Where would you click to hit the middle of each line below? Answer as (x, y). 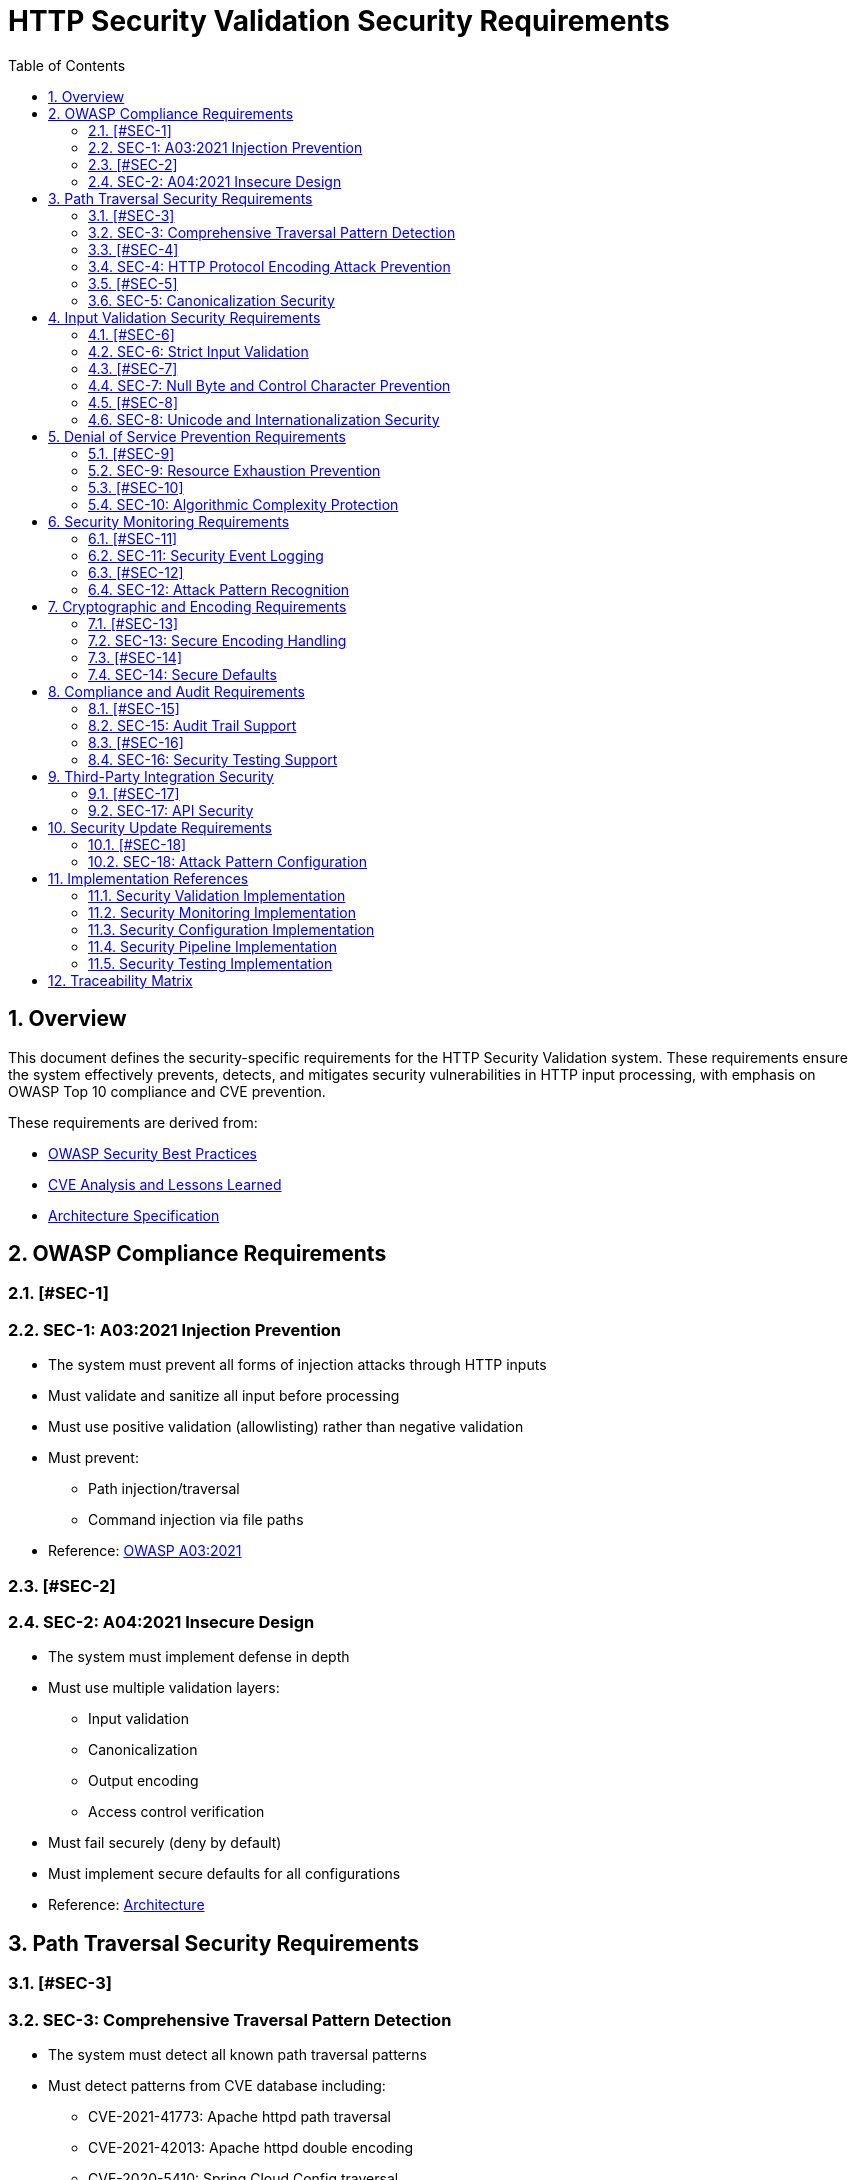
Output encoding (143, 1781)
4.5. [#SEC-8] (133, 402)
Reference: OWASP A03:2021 (145, 1551)
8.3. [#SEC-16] (136, 742)
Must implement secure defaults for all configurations (224, 1874)
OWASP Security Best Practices (152, 1153)
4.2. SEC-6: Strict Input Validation (198, 351)
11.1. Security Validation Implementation (217, 895)
